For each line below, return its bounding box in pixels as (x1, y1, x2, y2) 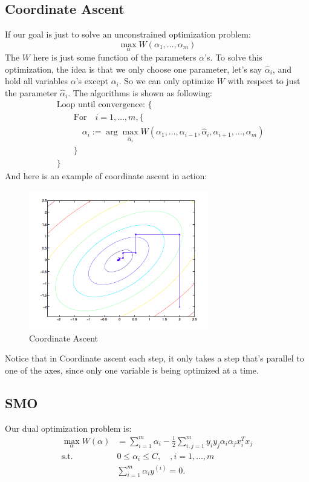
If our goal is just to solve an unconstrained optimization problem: (5, 28, 251, 41)
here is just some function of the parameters (33, 51, 197, 64)
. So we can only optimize (119, 74, 214, 87)
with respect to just (227, 74, 301, 87)
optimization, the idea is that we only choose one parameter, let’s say (5, 62, 262, 75)
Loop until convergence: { (56, 101, 152, 110)
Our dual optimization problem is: (5, 421, 132, 434)
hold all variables (5, 74, 68, 87)
